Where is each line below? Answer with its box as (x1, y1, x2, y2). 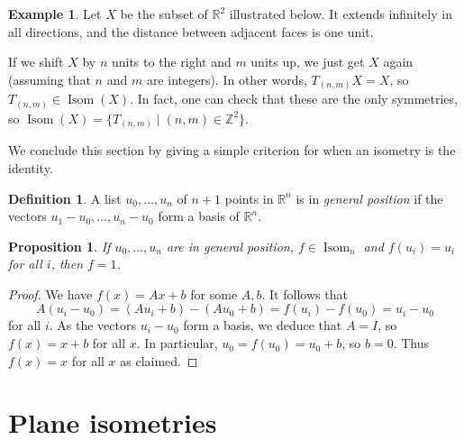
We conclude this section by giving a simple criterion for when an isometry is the (8, 141, 456, 160)
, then (50, 254, 84, 273)
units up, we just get (250, 52, 365, 71)
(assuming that (8, 69, 91, 88)
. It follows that (261, 284, 348, 303)
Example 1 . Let (8, 5, 102, 23)
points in (224, 188, 274, 207)
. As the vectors (49, 316, 136, 335)
